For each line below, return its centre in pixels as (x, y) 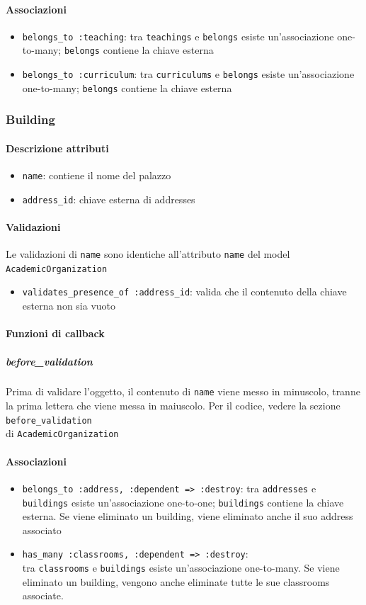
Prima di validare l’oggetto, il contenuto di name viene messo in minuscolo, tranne (183, 391)
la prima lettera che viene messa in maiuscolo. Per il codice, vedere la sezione (173, 406)
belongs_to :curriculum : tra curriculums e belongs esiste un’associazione (188, 74)
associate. (43, 595)
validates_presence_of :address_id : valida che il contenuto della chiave (184, 292)
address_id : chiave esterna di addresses (109, 199)
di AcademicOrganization (62, 433)
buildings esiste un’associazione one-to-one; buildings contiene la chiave (183, 502)
